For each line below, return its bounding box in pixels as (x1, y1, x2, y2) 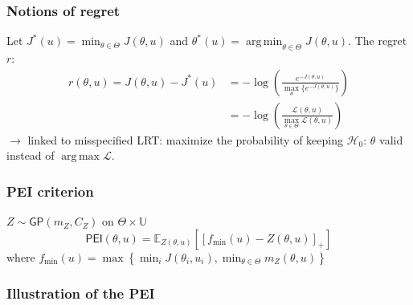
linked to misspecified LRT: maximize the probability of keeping (27, 131, 343, 148)
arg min (246, 36, 283, 48)
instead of (6, 147, 55, 164)
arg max (61, 151, 100, 163)
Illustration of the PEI (6, 283, 155, 303)
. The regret (348, 32, 407, 49)
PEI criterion (6, 181, 94, 201)
